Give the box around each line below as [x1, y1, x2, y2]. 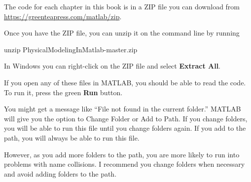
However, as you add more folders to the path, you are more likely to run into [4, 149, 240, 159]
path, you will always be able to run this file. [4, 132, 140, 143]
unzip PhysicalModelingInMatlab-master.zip [4, 44, 138, 54]
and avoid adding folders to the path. [4, 168, 117, 179]
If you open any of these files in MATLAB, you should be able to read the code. [4, 77, 246, 87]
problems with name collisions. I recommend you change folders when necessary [4, 159, 245, 169]
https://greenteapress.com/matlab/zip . [4, 11, 122, 21]
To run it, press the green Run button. [4, 87, 123, 97]
